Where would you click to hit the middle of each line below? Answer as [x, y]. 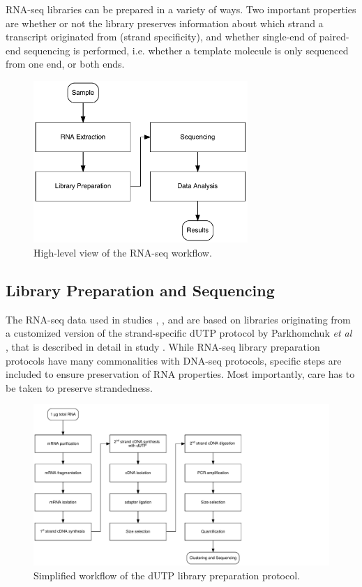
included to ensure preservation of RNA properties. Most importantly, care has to [180, 374]
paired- [334, 37]
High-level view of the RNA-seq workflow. [123, 253]
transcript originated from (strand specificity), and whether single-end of [161, 37]
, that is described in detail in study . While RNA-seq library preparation [163, 347]
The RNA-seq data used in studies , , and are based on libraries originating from [178, 319]
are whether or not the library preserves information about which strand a [165, 23]
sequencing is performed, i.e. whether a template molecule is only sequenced [186, 50]
